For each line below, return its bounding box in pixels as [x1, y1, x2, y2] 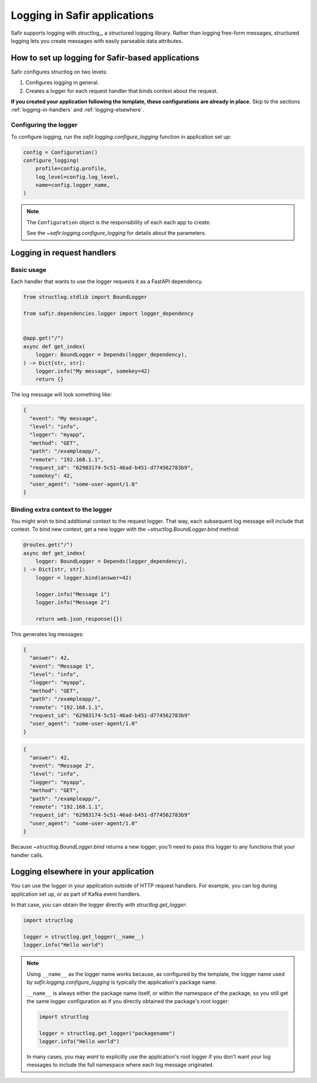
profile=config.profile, [35, 165, 107, 172]
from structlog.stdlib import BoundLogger [23, 294, 147, 301]
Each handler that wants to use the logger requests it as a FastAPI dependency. [11, 278, 203, 285]
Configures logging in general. [25, 79, 99, 86]
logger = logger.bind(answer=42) [35, 574, 132, 581]
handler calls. [11, 852, 43, 859]
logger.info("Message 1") [35, 591, 110, 597]
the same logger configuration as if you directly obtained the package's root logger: [26, 997, 230, 1004]
